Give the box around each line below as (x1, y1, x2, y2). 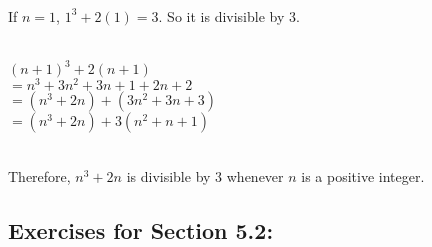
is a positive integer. (301, 165, 425, 186)
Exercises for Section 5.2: (8, 214, 274, 245)
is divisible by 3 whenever (126, 165, 284, 186)
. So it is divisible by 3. (158, 5, 300, 26)
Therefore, (8, 165, 71, 186)
